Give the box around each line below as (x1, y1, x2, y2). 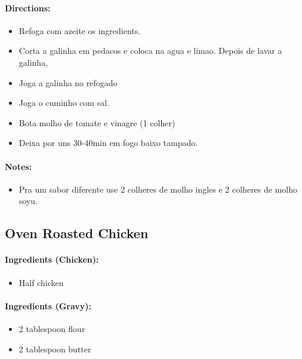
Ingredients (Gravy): (5, 299, 92, 312)
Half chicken (19, 276, 64, 288)
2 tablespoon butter (19, 342, 91, 355)
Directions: (5, 1, 51, 14)
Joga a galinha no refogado (19, 76, 118, 89)
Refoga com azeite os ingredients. (19, 24, 141, 36)
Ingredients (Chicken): (5, 253, 99, 266)
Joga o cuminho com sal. (19, 96, 109, 109)
